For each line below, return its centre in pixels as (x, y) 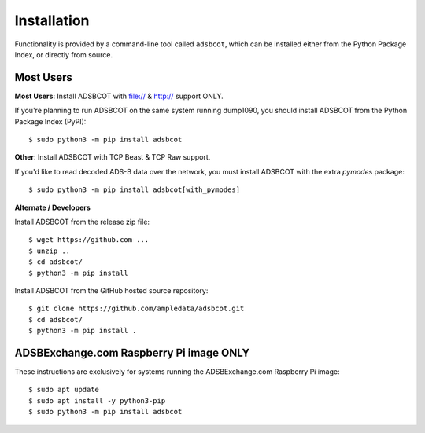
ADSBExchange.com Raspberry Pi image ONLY (132, 352)
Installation (52, 20)
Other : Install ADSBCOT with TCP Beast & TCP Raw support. (113, 157)
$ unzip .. (50, 251)
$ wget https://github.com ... (89, 240)
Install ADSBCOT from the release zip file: (82, 222)
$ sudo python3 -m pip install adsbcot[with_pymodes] (134, 190)
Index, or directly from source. (64, 54)
